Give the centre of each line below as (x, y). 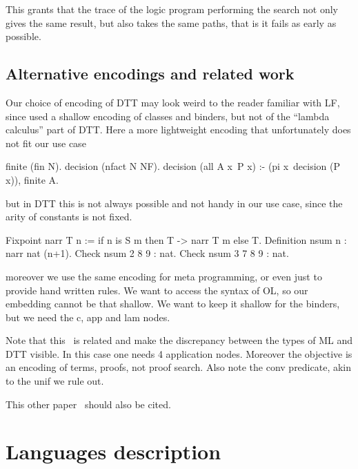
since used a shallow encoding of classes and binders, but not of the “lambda (168, 116)
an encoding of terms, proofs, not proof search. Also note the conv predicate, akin (179, 367)
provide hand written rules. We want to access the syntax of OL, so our (157, 290)
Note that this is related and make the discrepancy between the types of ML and (179, 340)
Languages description (113, 451)
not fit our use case (46, 143)
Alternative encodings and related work (150, 74)
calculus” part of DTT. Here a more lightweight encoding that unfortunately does (178, 130)
